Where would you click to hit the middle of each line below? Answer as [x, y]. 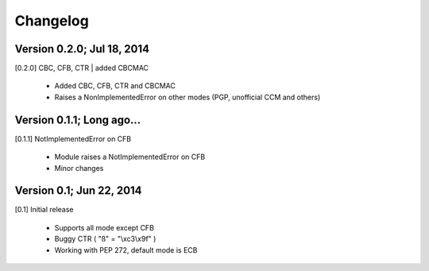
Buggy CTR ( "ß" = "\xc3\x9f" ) [105, 239]
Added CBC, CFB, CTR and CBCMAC [115, 86]
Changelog [52, 21]
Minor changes [79, 168]
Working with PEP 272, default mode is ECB [126, 250]
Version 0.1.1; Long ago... [78, 120]
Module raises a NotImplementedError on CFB [130, 157]
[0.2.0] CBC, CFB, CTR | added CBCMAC [82, 68]
